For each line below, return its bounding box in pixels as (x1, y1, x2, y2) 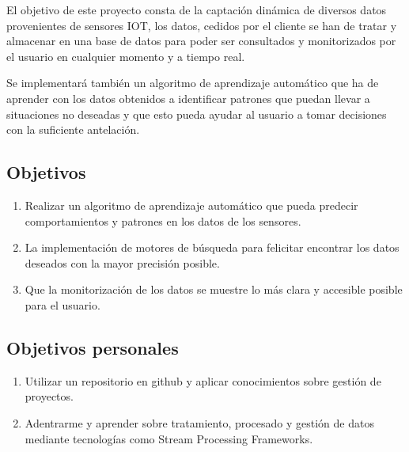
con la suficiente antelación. (6, 121, 140, 138)
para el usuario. (25, 296, 100, 313)
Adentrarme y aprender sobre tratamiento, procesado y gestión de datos (25, 414, 374, 431)
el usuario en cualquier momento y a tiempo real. (6, 47, 245, 64)
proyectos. (25, 388, 74, 405)
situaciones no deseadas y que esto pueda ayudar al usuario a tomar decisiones (6, 105, 387, 122)
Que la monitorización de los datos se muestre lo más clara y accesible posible (25, 281, 403, 298)
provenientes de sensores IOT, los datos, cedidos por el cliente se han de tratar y (6, 17, 397, 33)
